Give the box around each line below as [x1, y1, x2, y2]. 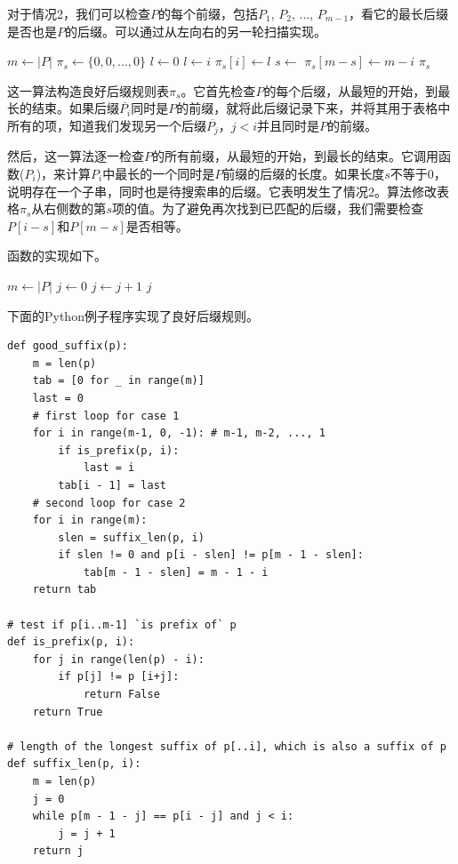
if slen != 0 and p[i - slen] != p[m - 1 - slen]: [58, 548, 364, 562]
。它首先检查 [181, 81, 256, 100]
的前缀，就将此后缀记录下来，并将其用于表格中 [176, 99, 451, 117]
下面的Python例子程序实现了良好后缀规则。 [7, 306, 259, 324]
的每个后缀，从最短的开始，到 [263, 81, 438, 100]
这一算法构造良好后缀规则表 [7, 81, 169, 100]
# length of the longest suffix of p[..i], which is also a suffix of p [7, 740, 446, 753]
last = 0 [32, 391, 84, 404]
